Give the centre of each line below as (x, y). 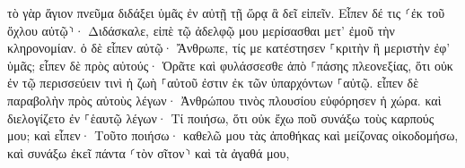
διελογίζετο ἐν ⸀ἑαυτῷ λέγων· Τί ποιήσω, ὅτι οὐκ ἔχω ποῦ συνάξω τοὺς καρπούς (221, 118)
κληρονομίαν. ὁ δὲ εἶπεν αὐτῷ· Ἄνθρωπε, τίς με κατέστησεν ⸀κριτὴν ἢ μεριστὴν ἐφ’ (229, 48)
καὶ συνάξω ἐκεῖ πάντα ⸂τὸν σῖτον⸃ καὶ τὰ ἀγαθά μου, (149, 152)
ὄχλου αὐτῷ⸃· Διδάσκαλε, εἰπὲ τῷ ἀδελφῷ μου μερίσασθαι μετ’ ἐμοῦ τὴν (201, 30)
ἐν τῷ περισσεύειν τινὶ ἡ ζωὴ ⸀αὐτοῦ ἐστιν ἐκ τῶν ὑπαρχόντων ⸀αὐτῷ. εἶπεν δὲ (213, 83)
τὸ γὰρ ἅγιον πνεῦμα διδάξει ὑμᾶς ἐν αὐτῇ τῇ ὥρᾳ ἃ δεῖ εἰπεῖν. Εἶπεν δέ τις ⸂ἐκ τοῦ (226, 13)
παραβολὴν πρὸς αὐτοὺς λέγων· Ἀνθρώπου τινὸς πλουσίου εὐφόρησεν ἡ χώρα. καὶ (224, 100)
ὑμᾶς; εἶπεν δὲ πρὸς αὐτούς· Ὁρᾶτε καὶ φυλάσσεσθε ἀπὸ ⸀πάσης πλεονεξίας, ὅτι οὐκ (230, 65)
